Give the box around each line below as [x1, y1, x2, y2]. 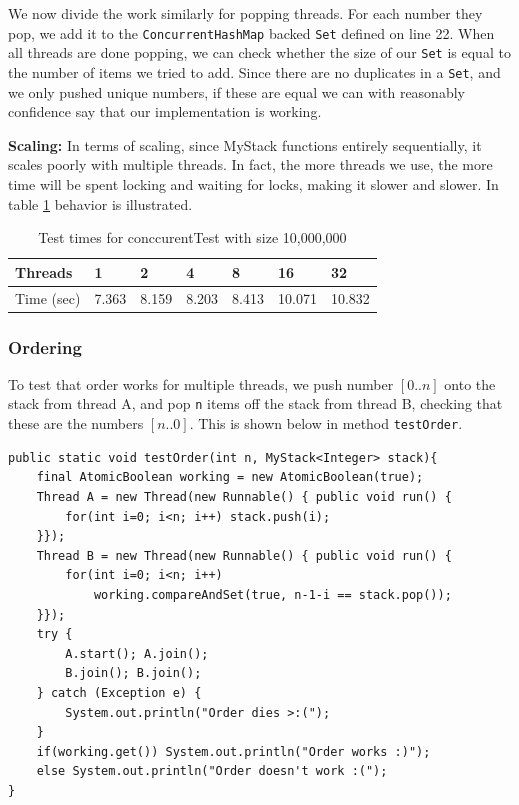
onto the [444, 373, 496, 394]
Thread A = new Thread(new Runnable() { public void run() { [36, 489, 452, 504]
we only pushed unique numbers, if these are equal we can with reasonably [8, 81, 465, 102]
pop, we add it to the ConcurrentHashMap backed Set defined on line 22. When [8, 22, 495, 43]
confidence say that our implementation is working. [8, 101, 322, 122]
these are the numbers [8, 413, 144, 434]
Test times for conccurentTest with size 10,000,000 [38, 227, 347, 248]
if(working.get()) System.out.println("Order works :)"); [36, 744, 431, 759]
